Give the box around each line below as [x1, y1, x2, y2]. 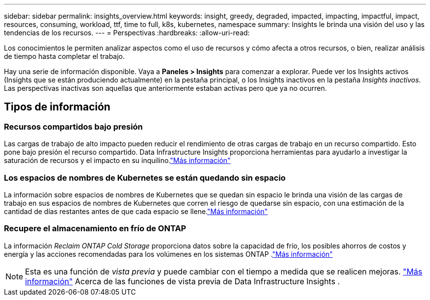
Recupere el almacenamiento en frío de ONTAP [4, 223, 187, 234]
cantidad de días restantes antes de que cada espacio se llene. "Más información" [4, 207, 268, 216]
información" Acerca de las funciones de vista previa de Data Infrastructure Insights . [25, 276, 340, 286]
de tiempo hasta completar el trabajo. [4, 52, 125, 60]
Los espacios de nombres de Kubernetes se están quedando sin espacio [4, 172, 286, 183]
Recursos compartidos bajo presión [4, 121, 143, 132]
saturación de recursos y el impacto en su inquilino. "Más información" [4, 156, 231, 165]
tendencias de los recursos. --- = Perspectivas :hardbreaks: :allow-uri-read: [4, 28, 250, 37]
